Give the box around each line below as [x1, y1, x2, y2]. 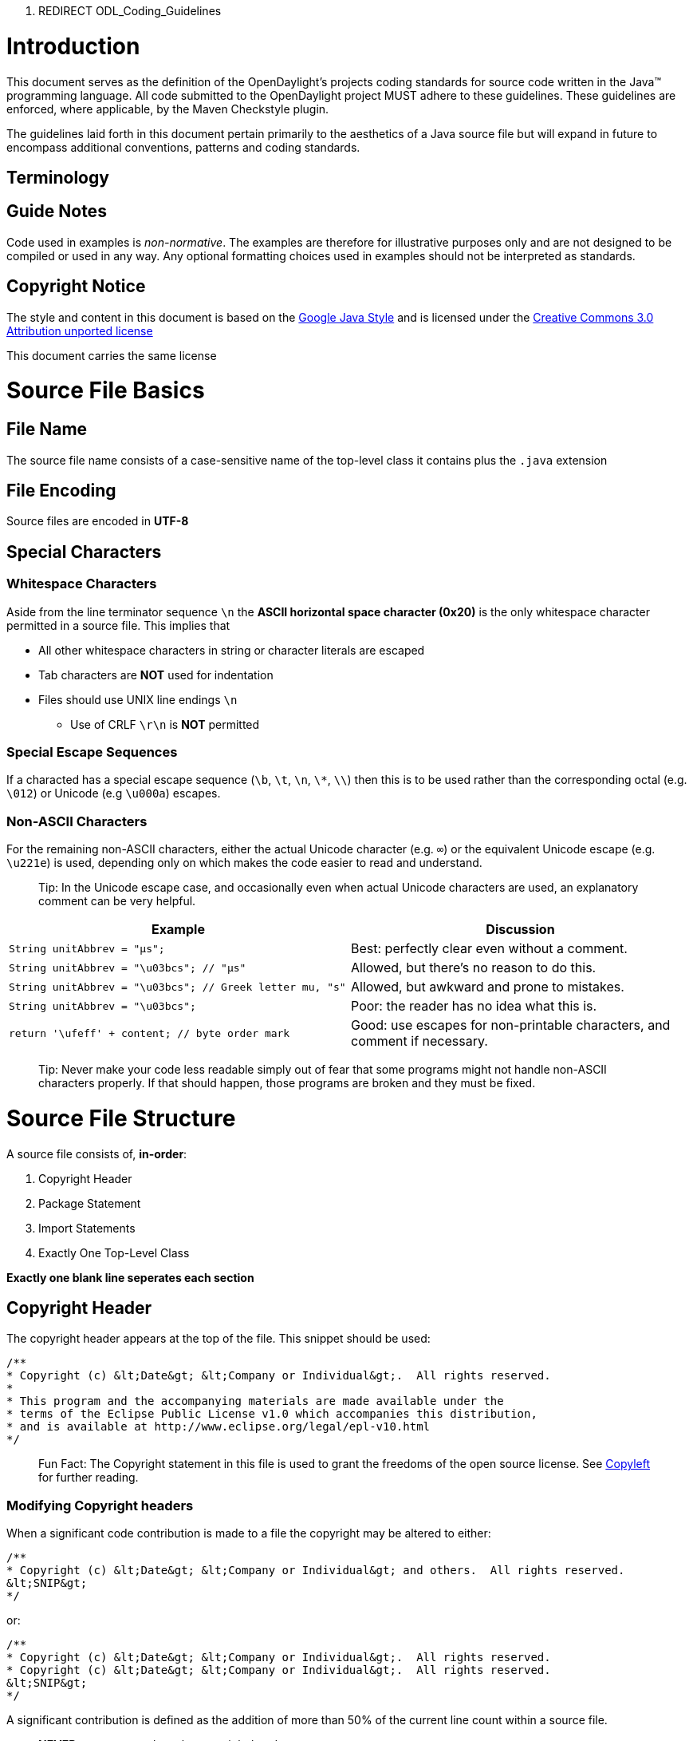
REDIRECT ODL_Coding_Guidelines [38, 4, 222, 18]
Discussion [486, 921, 555, 938]
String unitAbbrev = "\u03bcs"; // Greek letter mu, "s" [9, 980, 346, 993]
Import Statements [38, 1221, 136, 1235]
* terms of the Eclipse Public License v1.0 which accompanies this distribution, [6, 1407, 537, 1421]
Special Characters [6, 541, 162, 562]
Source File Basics [6, 377, 205, 405]
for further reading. [38, 1470, 139, 1485]
